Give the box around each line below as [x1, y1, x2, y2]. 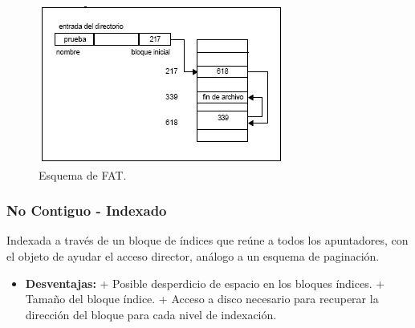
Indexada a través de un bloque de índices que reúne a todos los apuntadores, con [6, 232, 409, 249]
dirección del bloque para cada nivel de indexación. [25, 306, 277, 322]
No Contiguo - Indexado [6, 200, 167, 221]
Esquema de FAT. [39, 166, 127, 183]
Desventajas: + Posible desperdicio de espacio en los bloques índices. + [25, 274, 385, 291]
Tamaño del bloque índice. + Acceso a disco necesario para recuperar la [25, 290, 379, 307]
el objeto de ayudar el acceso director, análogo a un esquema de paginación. [6, 248, 380, 264]
